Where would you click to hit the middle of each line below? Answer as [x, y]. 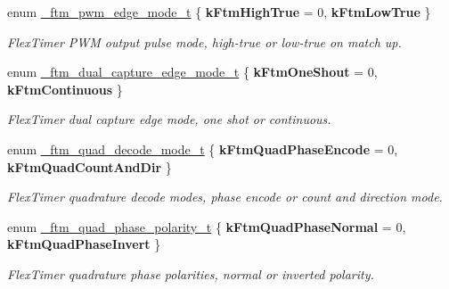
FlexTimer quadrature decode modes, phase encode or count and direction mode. [225, 197]
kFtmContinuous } [65, 89]
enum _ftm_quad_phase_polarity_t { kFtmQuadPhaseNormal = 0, [207, 226]
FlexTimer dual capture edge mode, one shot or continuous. [169, 119]
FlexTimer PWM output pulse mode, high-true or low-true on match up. [204, 41]
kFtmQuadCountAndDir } [90, 166]
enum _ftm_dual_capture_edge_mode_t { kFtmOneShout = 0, [192, 72]
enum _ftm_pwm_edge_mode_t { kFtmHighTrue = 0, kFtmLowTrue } [219, 12]
